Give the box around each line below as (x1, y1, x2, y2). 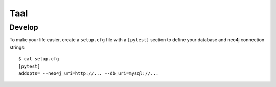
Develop (9, 23, 38, 32)
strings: (9, 44, 26, 50)
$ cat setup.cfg (18, 56, 59, 62)
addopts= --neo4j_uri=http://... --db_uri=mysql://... (18, 70, 159, 76)
